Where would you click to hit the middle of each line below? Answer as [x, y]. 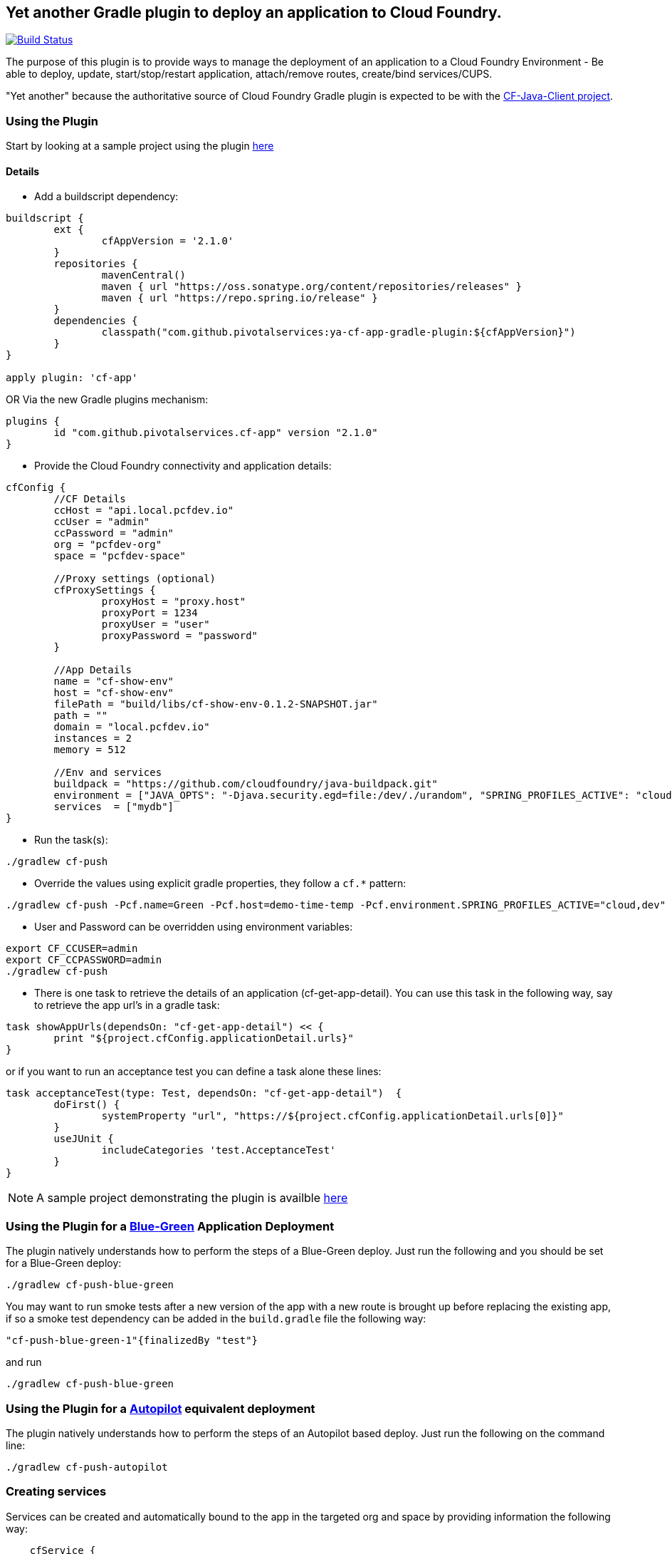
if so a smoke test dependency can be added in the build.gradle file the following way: [216, 1319]
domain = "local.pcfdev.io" [132, 727]
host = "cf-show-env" [114, 693]
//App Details [93, 670]
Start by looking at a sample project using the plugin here [140, 146]
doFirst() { [87, 1105]
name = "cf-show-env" [114, 682]
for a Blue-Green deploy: [64, 1263]
